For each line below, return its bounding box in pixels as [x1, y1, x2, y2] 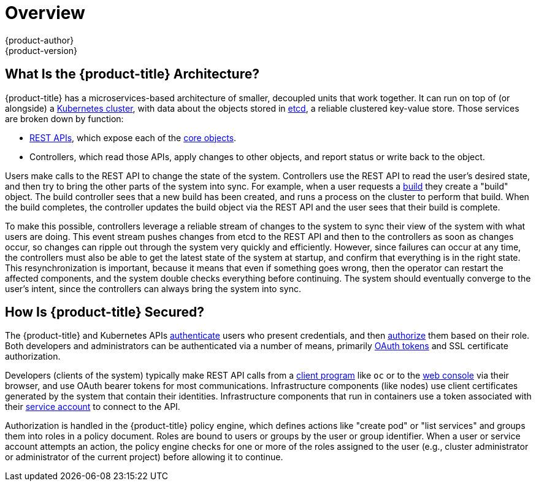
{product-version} [5, 45, 78, 56]
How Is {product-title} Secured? [5, 304, 205, 320]
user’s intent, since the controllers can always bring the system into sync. [5, 283, 301, 294]
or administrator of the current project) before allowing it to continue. [5, 452, 283, 463]
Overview [5, 2, 85, 23]
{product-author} [5, 34, 74, 45]
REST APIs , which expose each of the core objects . [29, 132, 237, 143]
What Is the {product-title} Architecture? [5, 66, 259, 82]
